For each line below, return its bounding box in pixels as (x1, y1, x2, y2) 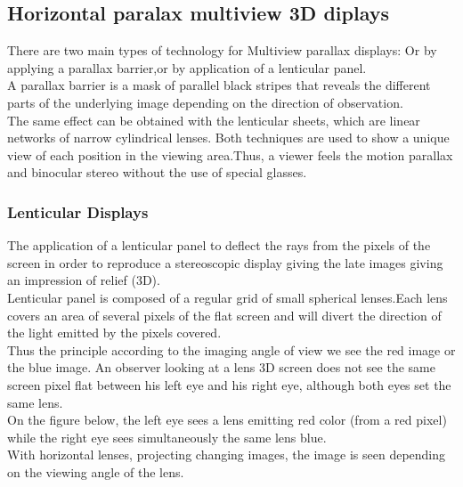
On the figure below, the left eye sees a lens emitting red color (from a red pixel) (7, 410, 447, 429)
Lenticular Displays (7, 200, 149, 223)
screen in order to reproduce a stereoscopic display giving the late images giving (7, 253, 443, 272)
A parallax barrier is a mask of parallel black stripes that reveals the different (7, 76, 431, 94)
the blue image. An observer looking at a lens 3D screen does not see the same (7, 358, 435, 377)
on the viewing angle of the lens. (7, 462, 184, 481)
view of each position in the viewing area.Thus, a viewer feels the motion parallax (7, 145, 453, 164)
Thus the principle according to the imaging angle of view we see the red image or (7, 340, 456, 359)
